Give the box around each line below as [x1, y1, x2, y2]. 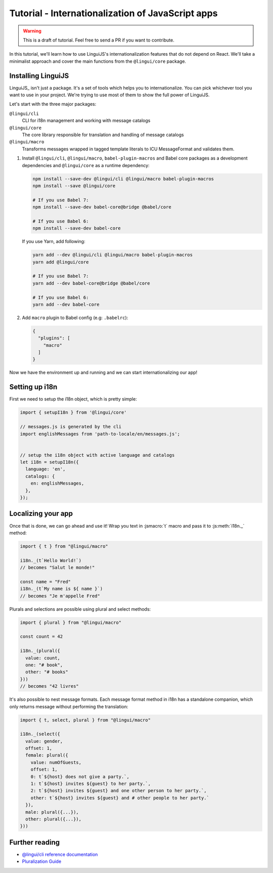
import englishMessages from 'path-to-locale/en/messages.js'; [20, 431, 180, 437]
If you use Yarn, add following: [22, 239, 85, 245]
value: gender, [25, 738, 63, 744]
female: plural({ [25, 752, 68, 758]
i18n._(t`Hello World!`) [20, 558, 82, 563]
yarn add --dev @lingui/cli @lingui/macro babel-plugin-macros [32, 252, 193, 258]
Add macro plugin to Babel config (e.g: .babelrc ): [22, 314, 128, 321]
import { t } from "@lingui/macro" [20, 543, 108, 549]
